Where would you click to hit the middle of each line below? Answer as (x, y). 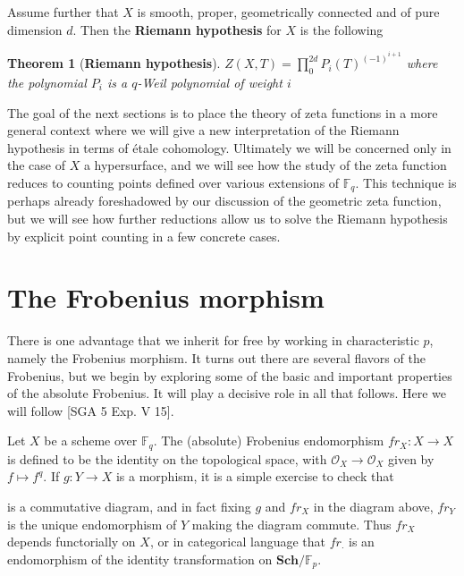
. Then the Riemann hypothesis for (177, 29)
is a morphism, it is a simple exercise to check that (255, 476)
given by (411, 458)
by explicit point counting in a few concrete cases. (144, 236)
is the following (342, 29)
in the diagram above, (373, 506)
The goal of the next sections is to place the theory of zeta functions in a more (223, 112)
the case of (37, 165)
